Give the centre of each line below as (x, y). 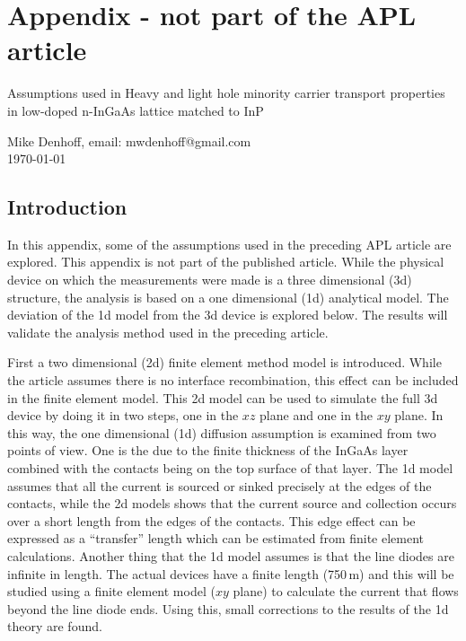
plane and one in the (317, 415)
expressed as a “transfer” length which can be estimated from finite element (216, 538)
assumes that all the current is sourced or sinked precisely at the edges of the (220, 485)
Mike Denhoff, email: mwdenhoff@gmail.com (129, 140)
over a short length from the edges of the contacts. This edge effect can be (211, 520)
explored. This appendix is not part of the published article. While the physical (226, 262)
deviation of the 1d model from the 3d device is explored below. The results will (228, 315)
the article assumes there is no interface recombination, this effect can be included (233, 380)
